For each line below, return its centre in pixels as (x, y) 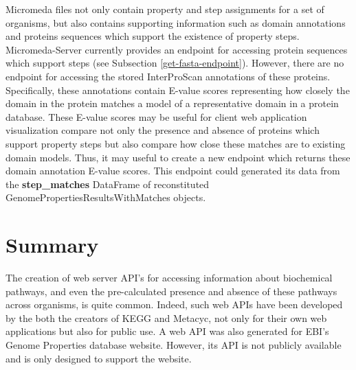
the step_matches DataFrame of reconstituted (108, 184)
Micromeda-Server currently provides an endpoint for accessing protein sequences (177, 49)
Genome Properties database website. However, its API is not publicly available (174, 345)
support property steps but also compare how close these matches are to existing (176, 143)
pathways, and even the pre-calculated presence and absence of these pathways (171, 291)
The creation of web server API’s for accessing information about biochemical (169, 278)
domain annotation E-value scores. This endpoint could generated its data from (173, 171)
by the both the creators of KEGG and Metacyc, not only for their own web (166, 317)
